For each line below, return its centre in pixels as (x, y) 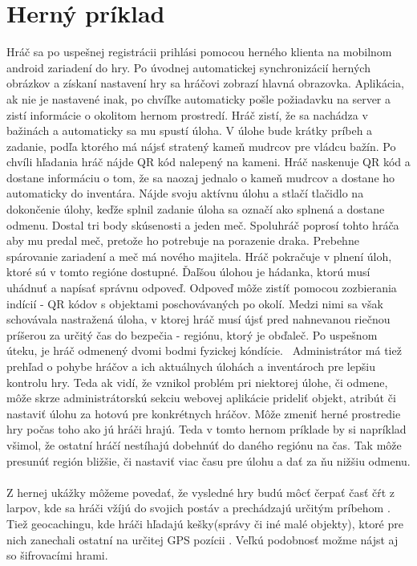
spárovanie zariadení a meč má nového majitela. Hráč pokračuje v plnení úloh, (199, 256)
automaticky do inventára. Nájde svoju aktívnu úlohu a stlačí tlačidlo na (185, 193)
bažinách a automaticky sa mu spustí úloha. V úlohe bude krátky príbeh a (190, 130)
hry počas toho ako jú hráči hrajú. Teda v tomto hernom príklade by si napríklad (206, 429)
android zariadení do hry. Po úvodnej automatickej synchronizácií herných (188, 67)
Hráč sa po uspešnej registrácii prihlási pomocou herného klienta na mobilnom (199, 52)
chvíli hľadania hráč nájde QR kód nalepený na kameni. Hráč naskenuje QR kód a (208, 162)
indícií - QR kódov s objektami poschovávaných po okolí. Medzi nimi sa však (195, 303)
